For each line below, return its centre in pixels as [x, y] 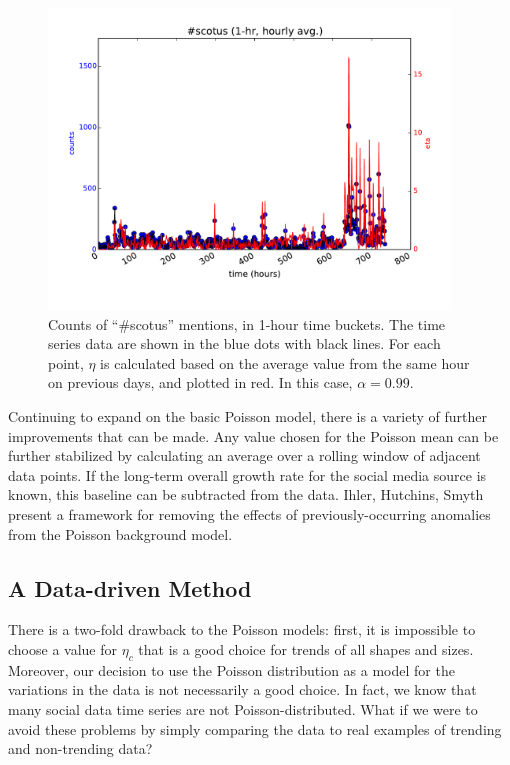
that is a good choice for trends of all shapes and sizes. [306, 649]
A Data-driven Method [130, 587]
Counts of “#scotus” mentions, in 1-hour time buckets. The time [247, 323]
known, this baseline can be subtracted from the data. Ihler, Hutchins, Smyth [246, 494]
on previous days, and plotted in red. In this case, [200, 382]
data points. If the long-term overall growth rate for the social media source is [247, 474]
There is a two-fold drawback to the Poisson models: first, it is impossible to [242, 629]
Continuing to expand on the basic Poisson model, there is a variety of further [248, 416]
